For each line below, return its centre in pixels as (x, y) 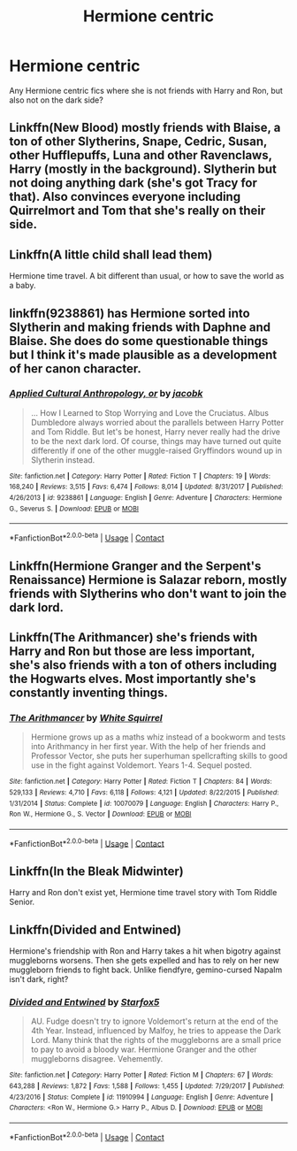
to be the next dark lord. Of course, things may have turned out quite (156, 441)
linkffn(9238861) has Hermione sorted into (129, 313)
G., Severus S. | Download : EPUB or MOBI (74, 509)
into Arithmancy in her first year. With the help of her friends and (148, 747)
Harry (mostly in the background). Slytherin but (143, 169)
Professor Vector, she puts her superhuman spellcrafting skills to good (159, 756)
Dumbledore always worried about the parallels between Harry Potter (157, 422)
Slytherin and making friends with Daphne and (140, 327)
